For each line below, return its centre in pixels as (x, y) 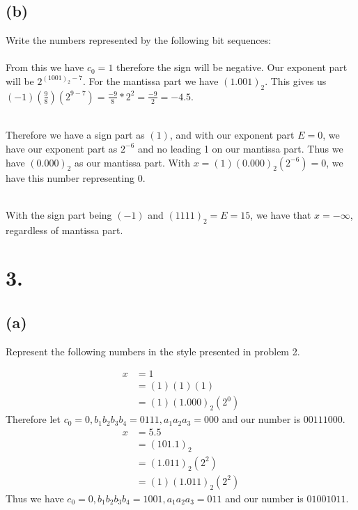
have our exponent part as (62, 148)
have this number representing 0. (76, 177)
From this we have (45, 67)
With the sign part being (59, 214)
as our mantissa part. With (132, 162)
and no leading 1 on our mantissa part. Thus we (241, 148)
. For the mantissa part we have (151, 80)
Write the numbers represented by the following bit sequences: (139, 40)
